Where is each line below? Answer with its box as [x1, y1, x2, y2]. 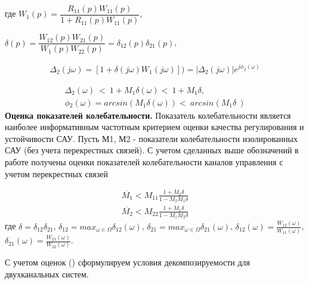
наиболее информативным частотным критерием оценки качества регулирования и [5, 121, 304, 133]
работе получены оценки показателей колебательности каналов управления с [5, 156, 283, 168]
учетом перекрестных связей [5, 167, 108, 180]
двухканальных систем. [5, 268, 89, 280]
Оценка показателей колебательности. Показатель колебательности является [5, 109, 291, 121]
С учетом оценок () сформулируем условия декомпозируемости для [5, 256, 251, 268]
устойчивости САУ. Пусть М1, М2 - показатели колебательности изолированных [5, 132, 298, 144]
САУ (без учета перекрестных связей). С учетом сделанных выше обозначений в [5, 144, 299, 156]
